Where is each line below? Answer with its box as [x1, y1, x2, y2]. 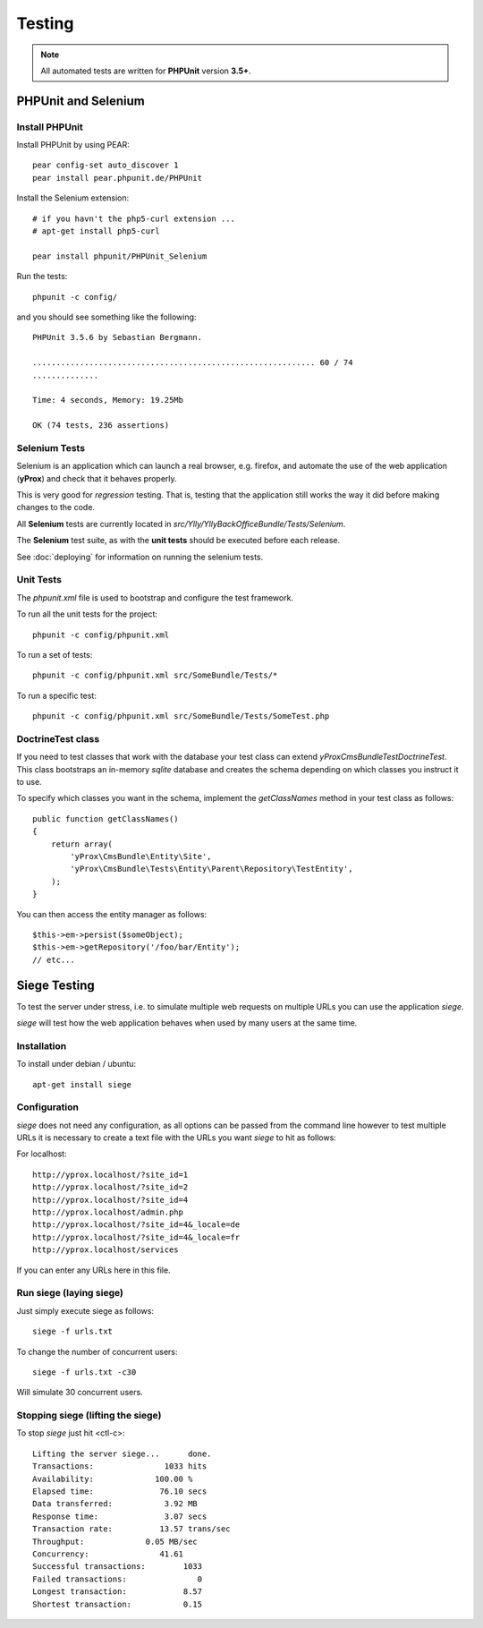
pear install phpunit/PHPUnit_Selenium [32, 251, 208, 261]
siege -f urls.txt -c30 [32, 1367, 137, 1377]
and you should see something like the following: [16, 311, 197, 322]
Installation [16, 1039, 67, 1052]
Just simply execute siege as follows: [16, 1305, 154, 1316]
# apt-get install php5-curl [32, 226, 160, 236]
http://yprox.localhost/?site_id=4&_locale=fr [32, 1232, 241, 1242]
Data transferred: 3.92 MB [32, 1499, 199, 1509]
